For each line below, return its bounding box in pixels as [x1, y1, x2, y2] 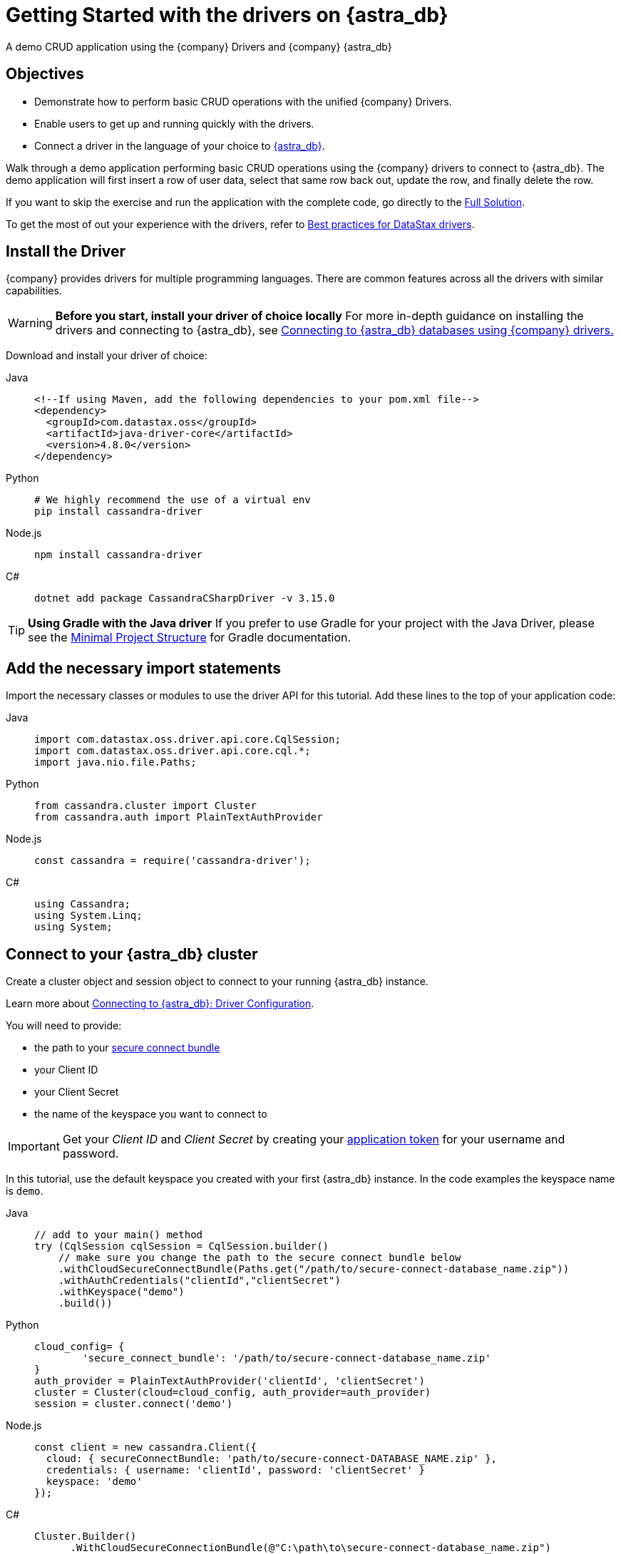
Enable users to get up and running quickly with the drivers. [34, 117, 314, 130]
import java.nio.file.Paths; [34, 756, 197, 768]
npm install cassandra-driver [34, 549, 203, 561]
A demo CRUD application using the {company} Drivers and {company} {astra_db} [6, 40, 392, 53]
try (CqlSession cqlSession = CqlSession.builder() [34, 1240, 329, 1252]
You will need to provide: [6, 1019, 122, 1032]
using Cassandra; [34, 898, 130, 910]
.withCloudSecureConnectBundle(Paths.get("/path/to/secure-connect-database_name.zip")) [58, 1263, 570, 1275]
